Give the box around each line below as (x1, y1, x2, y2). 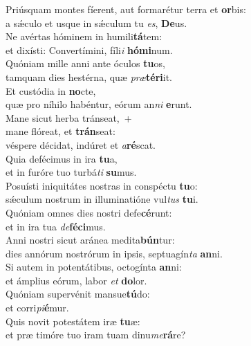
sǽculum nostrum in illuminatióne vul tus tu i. (6, 192, 198, 206)
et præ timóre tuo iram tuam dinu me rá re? (6, 327, 186, 342)
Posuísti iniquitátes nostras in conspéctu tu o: (6, 178, 198, 192)
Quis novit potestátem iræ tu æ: (6, 313, 140, 328)
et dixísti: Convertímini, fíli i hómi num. (6, 42, 173, 57)
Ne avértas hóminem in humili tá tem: (6, 29, 162, 44)
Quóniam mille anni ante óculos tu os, (6, 56, 165, 71)
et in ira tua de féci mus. (6, 219, 106, 233)
